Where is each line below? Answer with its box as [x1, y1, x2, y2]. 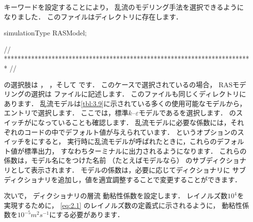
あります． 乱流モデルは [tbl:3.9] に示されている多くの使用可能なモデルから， [4, 98, 246, 108]
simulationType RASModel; [4, 28, 87, 38]
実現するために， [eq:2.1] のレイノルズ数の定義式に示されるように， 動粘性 [4, 200, 242, 210]
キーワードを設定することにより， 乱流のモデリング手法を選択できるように [4, 2, 244, 12]
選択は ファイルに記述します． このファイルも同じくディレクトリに [31, 89, 246, 99]
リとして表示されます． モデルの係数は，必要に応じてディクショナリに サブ [4, 164, 246, 174]
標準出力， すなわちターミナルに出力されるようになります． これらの [24, 145, 247, 156]
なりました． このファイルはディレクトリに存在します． [4, 11, 183, 21]
